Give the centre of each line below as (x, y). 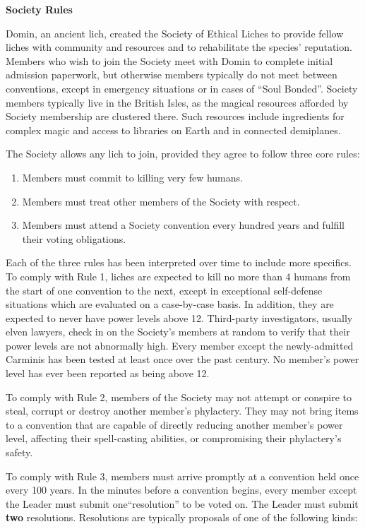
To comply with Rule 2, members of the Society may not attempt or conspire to (179, 397)
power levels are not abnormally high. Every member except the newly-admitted (180, 345)
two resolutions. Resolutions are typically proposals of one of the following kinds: (182, 517)
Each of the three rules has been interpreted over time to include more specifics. (179, 262)
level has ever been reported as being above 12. (108, 373)
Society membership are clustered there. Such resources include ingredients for (175, 116)
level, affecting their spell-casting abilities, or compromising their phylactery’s (174, 438)
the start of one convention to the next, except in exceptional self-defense (164, 290)
